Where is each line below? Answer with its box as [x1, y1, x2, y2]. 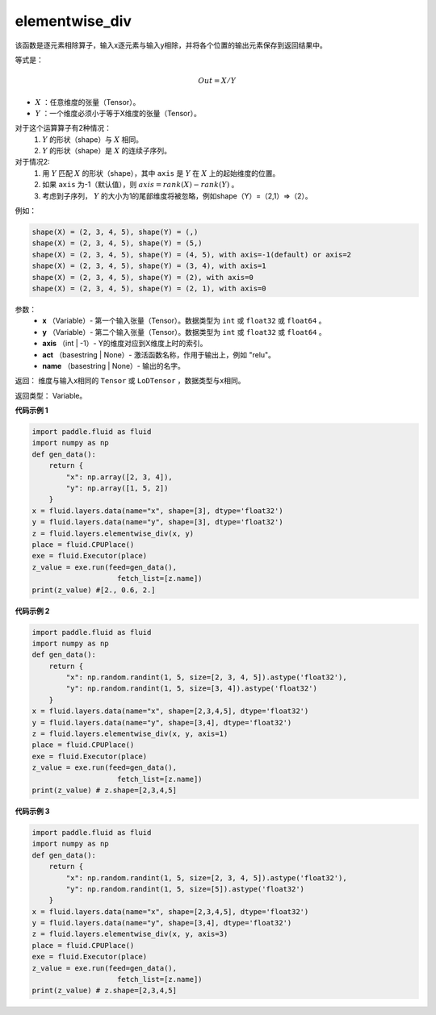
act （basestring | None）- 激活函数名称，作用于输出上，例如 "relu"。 [42, 349, 276, 359]
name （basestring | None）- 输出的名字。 [42, 361, 185, 370]
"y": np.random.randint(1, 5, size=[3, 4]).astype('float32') [65, 684, 318, 693]
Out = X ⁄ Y [198, 77, 237, 86]
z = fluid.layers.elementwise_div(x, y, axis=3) [31, 929, 228, 939]
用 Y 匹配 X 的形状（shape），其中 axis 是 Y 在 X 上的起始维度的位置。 [42, 168, 280, 178]
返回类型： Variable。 [15, 391, 87, 400]
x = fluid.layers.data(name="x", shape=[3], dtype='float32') [31, 506, 283, 516]
